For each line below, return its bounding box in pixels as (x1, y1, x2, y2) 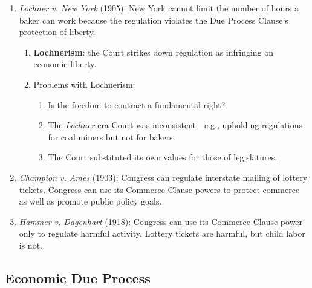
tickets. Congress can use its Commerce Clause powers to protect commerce (19, 183, 300, 195)
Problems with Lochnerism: (33, 77, 135, 90)
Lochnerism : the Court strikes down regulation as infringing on (33, 45, 274, 58)
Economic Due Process (5, 268, 151, 287)
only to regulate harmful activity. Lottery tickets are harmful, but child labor (19, 227, 305, 240)
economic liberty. (33, 57, 97, 70)
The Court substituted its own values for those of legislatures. (48, 151, 278, 163)
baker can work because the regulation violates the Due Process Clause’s (19, 13, 288, 26)
